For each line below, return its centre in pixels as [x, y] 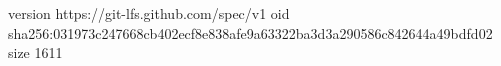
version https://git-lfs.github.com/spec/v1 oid [149, 13]
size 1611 [35, 52]
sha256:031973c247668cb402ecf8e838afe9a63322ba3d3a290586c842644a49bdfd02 [250, 32]
